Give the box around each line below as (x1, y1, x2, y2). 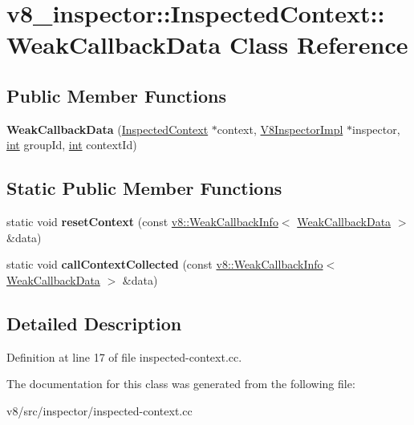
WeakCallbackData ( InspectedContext (6, 120, 209, 137)
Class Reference (229, 28, 408, 61)
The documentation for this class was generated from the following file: (6, 375, 355, 392)
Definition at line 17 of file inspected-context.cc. (6, 348, 242, 365)
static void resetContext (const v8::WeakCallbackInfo (6, 213, 278, 230)
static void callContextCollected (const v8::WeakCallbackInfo (6, 256, 323, 273)
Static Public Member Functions (6, 176, 282, 200)
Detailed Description (6, 310, 182, 335)
